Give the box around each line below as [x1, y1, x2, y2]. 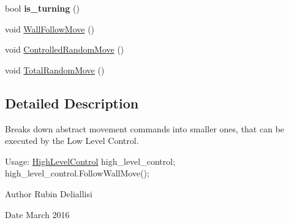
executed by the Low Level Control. [5, 134, 139, 147]
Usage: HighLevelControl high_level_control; [5, 154, 176, 167]
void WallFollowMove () [5, 22, 95, 35]
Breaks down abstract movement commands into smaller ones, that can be [5, 122, 285, 135]
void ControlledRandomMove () [5, 43, 124, 56]
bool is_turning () [5, 2, 80, 14]
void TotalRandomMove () [5, 63, 105, 76]
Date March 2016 [5, 208, 70, 221]
